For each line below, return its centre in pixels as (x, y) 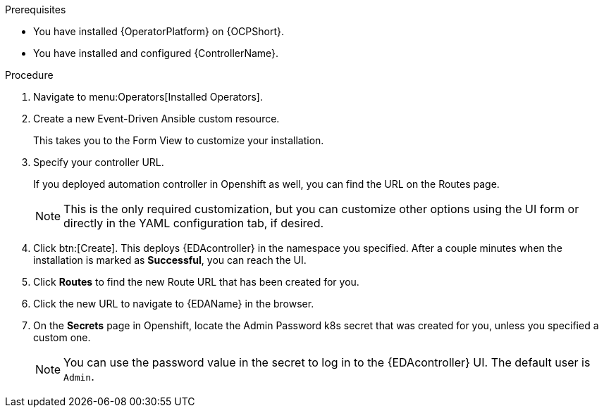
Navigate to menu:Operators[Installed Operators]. (148, 97)
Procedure (29, 75)
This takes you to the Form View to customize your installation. (179, 140)
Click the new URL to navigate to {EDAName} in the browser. (174, 304)
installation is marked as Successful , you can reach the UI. (170, 260)
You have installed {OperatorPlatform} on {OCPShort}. (159, 31)
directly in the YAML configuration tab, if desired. (194, 223)
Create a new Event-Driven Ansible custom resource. (156, 119)
